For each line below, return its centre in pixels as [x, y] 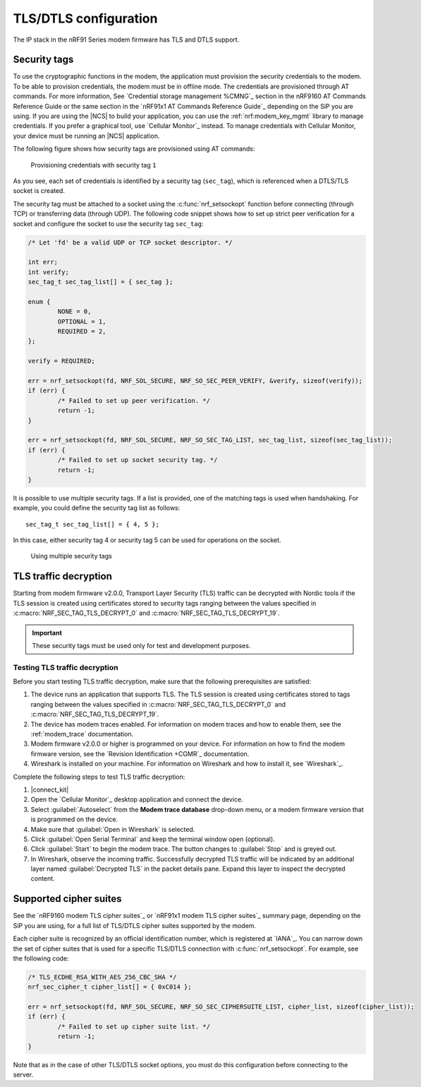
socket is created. [39, 191]
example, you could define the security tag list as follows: [97, 508]
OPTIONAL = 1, [82, 321]
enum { [39, 301]
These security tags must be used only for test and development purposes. [141, 645]
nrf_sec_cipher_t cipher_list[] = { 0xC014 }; [110, 987]
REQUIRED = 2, [82, 331]
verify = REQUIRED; [61, 361]
